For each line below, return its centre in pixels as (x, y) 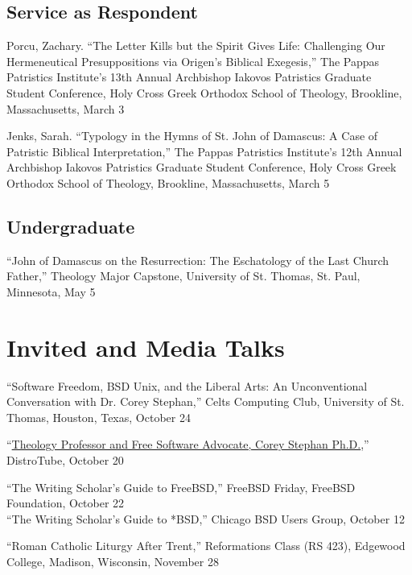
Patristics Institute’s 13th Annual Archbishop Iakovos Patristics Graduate (189, 77)
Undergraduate (71, 226)
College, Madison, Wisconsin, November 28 (113, 561)
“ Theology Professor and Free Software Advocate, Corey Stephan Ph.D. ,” (188, 444)
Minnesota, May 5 (51, 291)
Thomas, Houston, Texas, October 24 (99, 417)
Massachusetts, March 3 (66, 108)
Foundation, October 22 (66, 503)
